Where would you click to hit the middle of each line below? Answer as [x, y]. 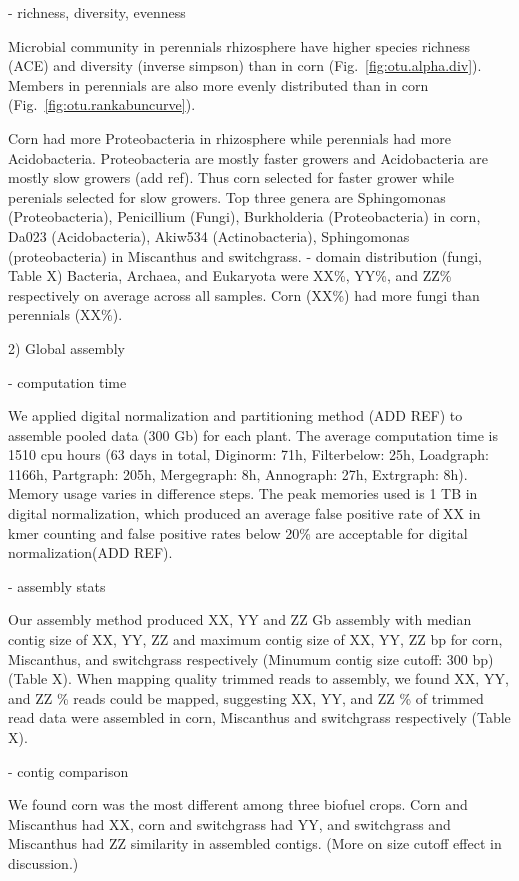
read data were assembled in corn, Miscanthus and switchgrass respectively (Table [259, 717]
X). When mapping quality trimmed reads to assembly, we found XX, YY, [280, 678]
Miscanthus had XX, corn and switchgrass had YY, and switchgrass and [229, 823]
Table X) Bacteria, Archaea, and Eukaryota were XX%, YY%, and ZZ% [230, 275]
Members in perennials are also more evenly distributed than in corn [218, 84]
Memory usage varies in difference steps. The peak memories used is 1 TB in [243, 493]
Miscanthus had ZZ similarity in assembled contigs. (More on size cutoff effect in [255, 843]
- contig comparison [68, 770]
